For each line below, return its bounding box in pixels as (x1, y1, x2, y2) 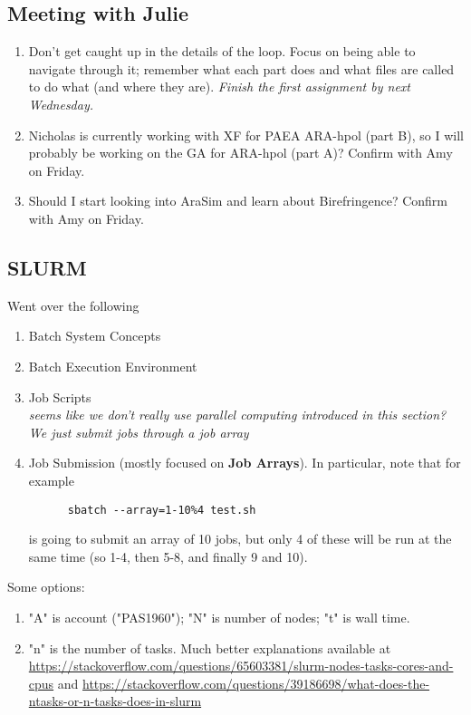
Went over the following (7, 295, 139, 314)
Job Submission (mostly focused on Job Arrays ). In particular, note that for (28, 453, 461, 472)
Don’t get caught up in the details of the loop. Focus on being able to (28, 42, 416, 61)
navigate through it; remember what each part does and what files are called (28, 59, 455, 78)
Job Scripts (28, 387, 91, 406)
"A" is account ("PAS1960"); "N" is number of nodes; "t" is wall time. (28, 607, 410, 626)
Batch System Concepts (28, 326, 161, 345)
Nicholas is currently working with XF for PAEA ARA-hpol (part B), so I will (28, 125, 464, 144)
